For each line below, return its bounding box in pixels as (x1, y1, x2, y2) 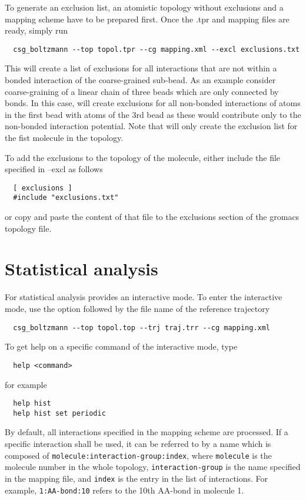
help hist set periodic (13, 409, 106, 417)
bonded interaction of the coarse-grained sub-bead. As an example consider (5, 74, 276, 86)
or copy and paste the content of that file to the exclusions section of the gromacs (5, 210, 300, 223)
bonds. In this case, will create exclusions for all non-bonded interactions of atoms (5, 97, 301, 109)
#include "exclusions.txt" (13, 193, 119, 202)
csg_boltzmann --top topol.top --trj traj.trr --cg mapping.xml (13, 323, 271, 332)
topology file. (5, 222, 52, 234)
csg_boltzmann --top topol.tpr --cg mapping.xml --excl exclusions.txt (13, 45, 300, 54)
